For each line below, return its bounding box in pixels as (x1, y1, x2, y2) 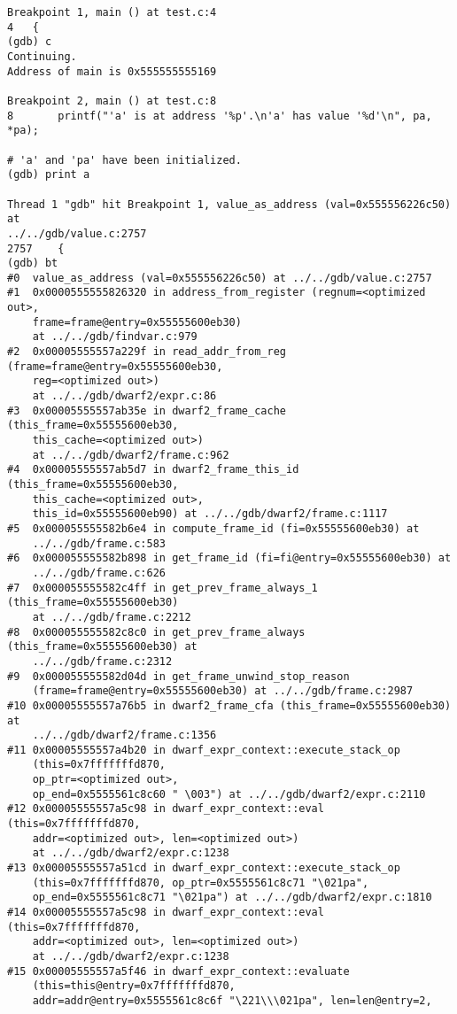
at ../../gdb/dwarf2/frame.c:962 (32, 448, 229, 461)
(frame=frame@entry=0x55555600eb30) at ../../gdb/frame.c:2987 (32, 685, 414, 698)
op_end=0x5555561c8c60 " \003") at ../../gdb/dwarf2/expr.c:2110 (32, 787, 426, 801)
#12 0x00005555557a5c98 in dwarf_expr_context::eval (7, 802, 324, 816)
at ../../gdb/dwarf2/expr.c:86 (32, 390, 217, 403)
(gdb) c (7, 35, 52, 49)
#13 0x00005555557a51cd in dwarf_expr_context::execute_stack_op (7, 862, 400, 875)
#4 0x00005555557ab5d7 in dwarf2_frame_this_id (7, 463, 299, 476)
